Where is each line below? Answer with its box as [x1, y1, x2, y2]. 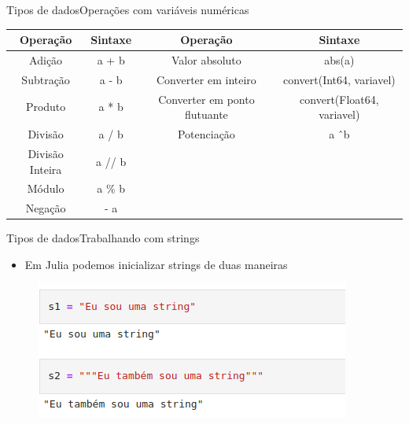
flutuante [184, 106, 228, 123]
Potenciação [177, 126, 235, 142]
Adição [29, 51, 63, 68]
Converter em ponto [158, 90, 255, 107]
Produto [25, 98, 66, 115]
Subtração [21, 71, 70, 87]
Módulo [27, 180, 64, 197]
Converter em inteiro [156, 71, 256, 87]
